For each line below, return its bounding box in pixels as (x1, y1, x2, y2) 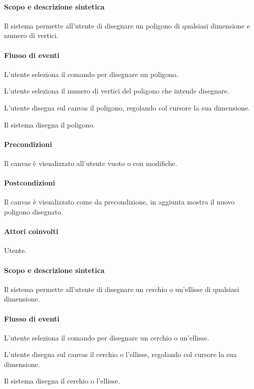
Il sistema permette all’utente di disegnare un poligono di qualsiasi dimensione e (4, 20, 250, 30)
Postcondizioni (4, 177, 55, 188)
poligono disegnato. (4, 206, 63, 216)
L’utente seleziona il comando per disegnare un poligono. (4, 68, 178, 79)
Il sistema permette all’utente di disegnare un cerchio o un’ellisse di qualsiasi (4, 283, 239, 294)
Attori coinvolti (4, 226, 59, 236)
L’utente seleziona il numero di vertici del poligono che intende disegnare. (4, 85, 229, 96)
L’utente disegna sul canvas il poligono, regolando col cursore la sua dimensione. (4, 102, 250, 112)
